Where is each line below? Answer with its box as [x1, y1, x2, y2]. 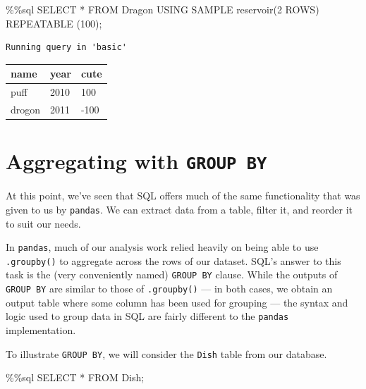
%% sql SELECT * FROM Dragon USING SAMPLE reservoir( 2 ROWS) [6, 2, 319, 16]
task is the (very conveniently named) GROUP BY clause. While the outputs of [6, 267, 338, 282]
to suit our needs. [6, 216, 81, 230]
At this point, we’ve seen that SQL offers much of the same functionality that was [6, 188, 360, 203]
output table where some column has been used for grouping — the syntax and [6, 295, 348, 309]
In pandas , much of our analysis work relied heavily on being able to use [6, 240, 319, 254]
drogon [11, 101, 41, 116]
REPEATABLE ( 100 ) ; [6, 16, 102, 30]
